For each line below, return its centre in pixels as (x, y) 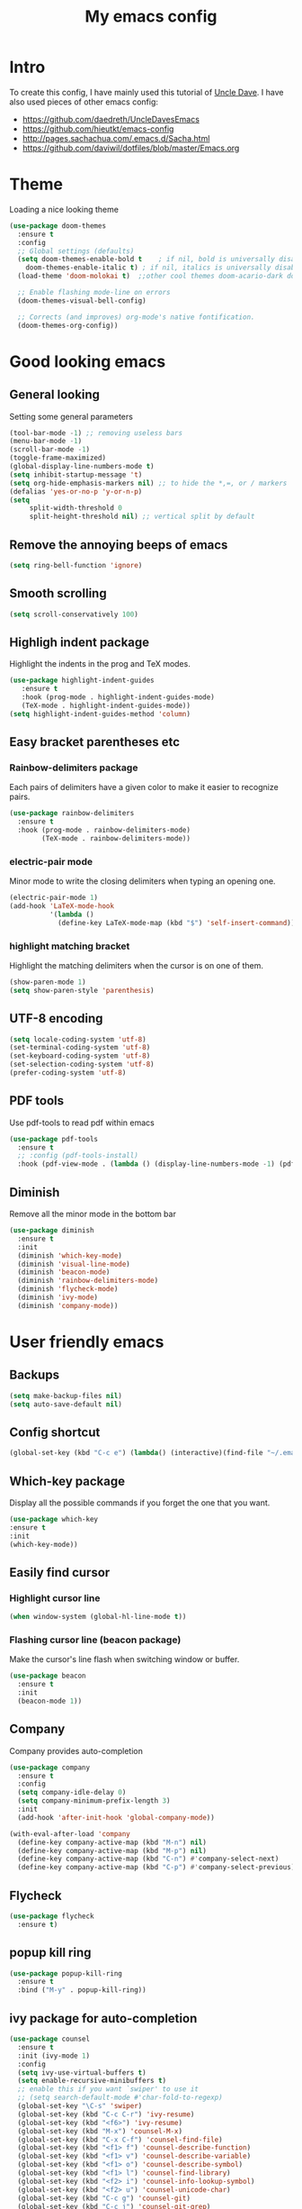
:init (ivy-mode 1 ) (54, 2056)
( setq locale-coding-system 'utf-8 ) (78, 1039)
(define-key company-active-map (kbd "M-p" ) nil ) (112, 1850)
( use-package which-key (54, 1520)
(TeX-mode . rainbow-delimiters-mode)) (116, 839)
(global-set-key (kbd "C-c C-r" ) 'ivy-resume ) (106, 2114)
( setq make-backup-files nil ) (66, 1395)
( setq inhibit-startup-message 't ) (76, 475)
